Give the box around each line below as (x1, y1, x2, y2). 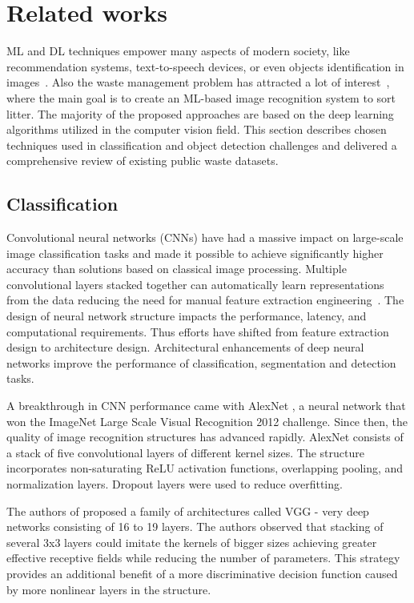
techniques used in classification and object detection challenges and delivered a (6, 136, 397, 153)
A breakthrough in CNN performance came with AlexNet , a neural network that (6, 397, 406, 414)
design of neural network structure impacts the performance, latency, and (6, 308, 367, 324)
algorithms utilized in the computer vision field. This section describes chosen (6, 121, 387, 138)
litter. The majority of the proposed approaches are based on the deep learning (6, 105, 394, 122)
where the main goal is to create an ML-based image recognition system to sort (6, 89, 396, 106)
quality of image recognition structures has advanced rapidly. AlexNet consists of (6, 428, 404, 445)
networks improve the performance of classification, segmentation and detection (6, 354, 396, 371)
